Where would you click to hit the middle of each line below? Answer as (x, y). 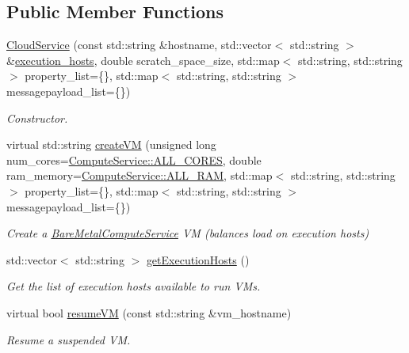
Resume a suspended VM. (69, 339)
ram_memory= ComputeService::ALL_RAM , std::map (140, 175)
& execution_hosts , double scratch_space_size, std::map (143, 60)
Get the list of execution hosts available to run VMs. (134, 286)
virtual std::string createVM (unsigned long (111, 144)
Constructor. (37, 118)
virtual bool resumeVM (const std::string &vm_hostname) (149, 312)
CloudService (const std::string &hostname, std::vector (139, 45)
